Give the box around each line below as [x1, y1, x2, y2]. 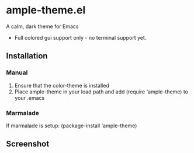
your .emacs [14, 94, 45, 101]
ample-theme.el [6, 4, 86, 17]
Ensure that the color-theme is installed [14, 82, 109, 89]
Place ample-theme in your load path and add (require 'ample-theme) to [14, 88, 189, 95]
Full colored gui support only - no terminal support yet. [14, 34, 147, 41]
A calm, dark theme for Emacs [6, 23, 79, 30]
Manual [6, 68, 28, 76]
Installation [6, 51, 48, 61]
